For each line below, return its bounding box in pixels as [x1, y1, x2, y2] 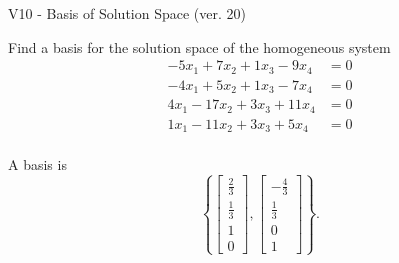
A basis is [8, 154, 67, 175]
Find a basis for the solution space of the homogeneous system [8, 36, 391, 57]
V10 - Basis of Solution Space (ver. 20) [8, 3, 246, 23]
